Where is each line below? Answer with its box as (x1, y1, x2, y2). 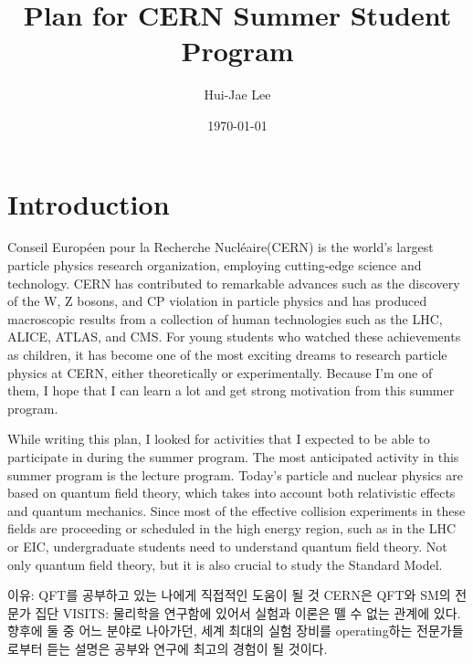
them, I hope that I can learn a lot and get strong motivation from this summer (7, 381, 455, 400)
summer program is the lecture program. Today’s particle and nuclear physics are (7, 465, 463, 484)
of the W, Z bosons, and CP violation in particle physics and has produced (7, 291, 427, 310)
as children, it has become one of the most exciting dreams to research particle (7, 345, 447, 363)
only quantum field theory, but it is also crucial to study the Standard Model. (7, 554, 443, 574)
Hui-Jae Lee (204, 85, 271, 104)
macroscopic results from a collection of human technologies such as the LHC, (7, 309, 443, 328)
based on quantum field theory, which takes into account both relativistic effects (7, 483, 456, 502)
